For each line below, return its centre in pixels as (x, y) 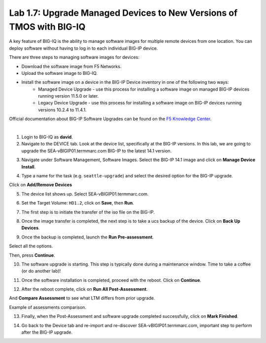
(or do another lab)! (41, 271)
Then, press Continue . (32, 255)
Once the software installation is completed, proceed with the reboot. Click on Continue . (111, 280)
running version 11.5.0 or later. (68, 96)
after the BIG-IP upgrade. (47, 332)
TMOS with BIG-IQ (47, 27)
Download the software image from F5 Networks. (71, 66)
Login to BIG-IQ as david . (47, 137)
